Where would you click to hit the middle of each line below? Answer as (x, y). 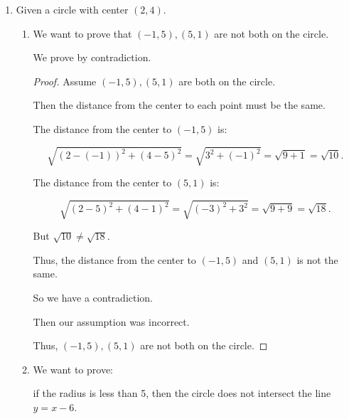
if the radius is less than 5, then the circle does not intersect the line (182, 393)
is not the (317, 259)
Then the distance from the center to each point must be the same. (179, 105)
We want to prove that (82, 33)
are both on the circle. (227, 81)
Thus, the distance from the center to (114, 259)
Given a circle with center (72, 9)
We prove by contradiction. (92, 57)
